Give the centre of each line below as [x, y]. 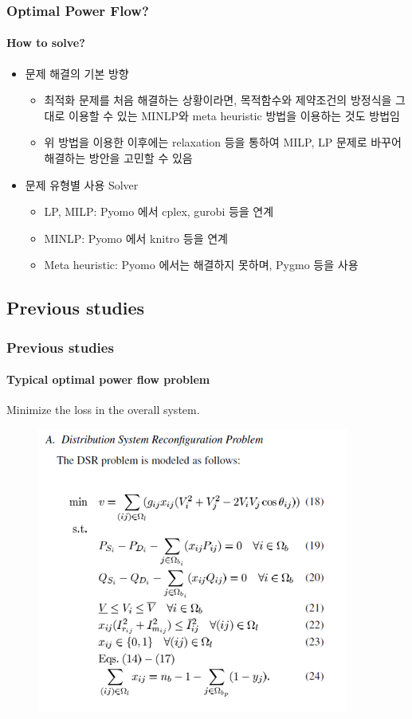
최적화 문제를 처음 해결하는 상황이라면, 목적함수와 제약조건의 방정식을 [218, 100]
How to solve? [46, 43]
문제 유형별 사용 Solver [82, 184]
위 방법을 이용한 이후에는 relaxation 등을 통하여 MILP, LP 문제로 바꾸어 [223, 142]
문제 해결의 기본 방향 [77, 73]
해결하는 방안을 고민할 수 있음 [118, 158]
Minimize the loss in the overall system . [103, 410]
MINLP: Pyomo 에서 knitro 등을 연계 [136, 238]
